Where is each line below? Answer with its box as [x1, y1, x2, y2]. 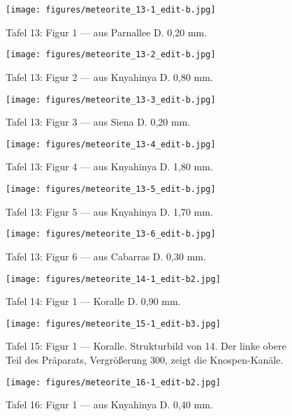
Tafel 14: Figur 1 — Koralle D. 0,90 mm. [6, 294, 181, 309]
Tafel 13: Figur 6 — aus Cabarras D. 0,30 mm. [6, 248, 206, 263]
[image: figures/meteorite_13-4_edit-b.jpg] [6, 139, 216, 149]
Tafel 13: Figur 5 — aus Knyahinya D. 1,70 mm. [6, 204, 213, 218]
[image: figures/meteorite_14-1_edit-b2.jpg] [6, 274, 221, 284]
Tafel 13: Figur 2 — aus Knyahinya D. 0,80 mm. [6, 69, 213, 84]
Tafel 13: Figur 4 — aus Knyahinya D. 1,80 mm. [6, 159, 213, 174]
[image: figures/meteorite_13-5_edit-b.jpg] [6, 184, 216, 194]
